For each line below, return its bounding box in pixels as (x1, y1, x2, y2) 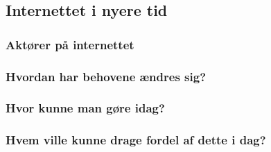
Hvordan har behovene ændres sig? (6, 67, 207, 85)
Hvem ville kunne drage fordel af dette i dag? (6, 131, 266, 149)
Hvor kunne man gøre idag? (6, 99, 165, 117)
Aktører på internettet (6, 35, 134, 53)
